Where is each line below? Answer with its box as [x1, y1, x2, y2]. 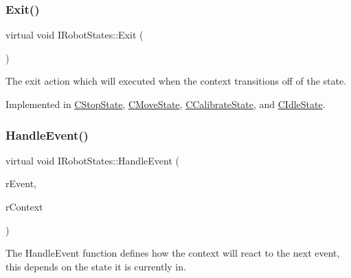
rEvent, [5, 176, 36, 191]
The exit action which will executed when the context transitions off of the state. [5, 74, 347, 88]
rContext [5, 200, 43, 213]
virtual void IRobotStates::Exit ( [5, 28, 144, 42]
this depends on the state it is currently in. [5, 259, 186, 273]
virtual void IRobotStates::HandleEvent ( [5, 153, 179, 167]
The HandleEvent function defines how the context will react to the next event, [5, 246, 340, 260]
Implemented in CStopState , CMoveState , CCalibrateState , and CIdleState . [5, 97, 326, 111]
